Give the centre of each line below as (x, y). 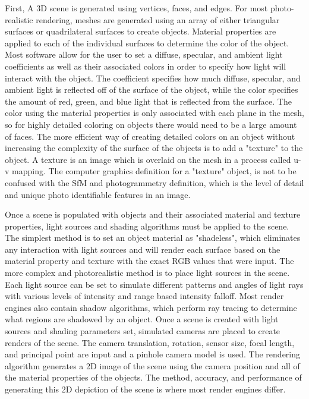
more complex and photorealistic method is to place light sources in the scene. (147, 273)
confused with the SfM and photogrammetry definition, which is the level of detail (154, 182)
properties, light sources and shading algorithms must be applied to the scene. (147, 226)
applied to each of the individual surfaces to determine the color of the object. (147, 43)
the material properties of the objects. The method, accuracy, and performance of (153, 377)
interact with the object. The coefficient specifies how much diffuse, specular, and (153, 78)
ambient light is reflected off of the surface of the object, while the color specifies (152, 89)
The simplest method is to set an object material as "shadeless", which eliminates (153, 238)
